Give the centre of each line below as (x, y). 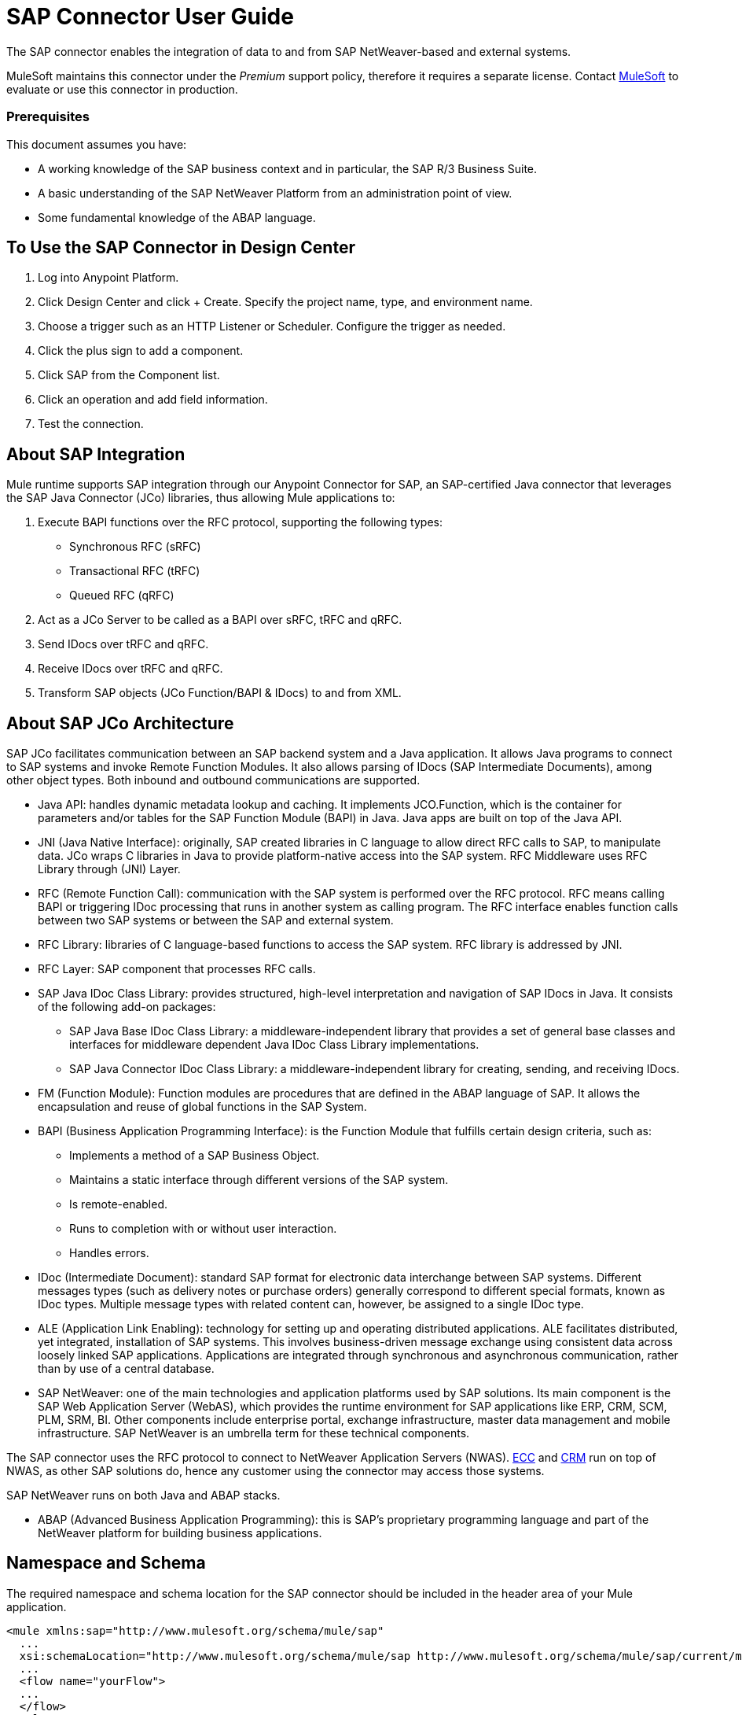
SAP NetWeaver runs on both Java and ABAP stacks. (143, 1496)
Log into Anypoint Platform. (108, 278)
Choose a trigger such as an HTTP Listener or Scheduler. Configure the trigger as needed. (272, 326)
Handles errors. (109, 1253)
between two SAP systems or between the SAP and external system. (216, 920)
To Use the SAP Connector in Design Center (181, 247)
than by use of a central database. (126, 1369)
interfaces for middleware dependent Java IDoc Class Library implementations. (274, 1045)
